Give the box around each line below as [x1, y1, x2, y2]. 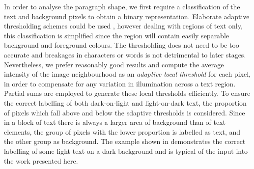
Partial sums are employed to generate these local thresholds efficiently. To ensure [4, 88, 251, 98]
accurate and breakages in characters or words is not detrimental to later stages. [4, 49, 246, 59]
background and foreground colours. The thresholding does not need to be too [4, 40, 239, 50]
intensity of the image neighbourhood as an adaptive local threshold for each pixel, [4, 69, 251, 79]
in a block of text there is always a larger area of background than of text [4, 117, 226, 127]
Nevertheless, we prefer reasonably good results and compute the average [4, 59, 224, 69]
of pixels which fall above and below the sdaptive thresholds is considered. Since [4, 107, 245, 117]
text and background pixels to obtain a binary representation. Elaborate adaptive [4, 11, 250, 21]
